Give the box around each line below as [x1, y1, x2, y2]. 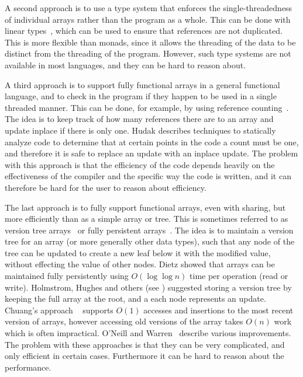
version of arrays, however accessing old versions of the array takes [5, 315, 243, 327]
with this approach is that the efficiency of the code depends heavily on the [5, 158, 275, 170]
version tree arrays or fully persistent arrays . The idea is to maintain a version [5, 224, 294, 236]
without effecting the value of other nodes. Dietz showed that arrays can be [5, 258, 275, 270]
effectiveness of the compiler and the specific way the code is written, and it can [5, 170, 291, 182]
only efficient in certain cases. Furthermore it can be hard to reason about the [5, 350, 284, 362]
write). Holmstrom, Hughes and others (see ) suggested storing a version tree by [5, 281, 292, 293]
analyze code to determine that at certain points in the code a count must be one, [5, 135, 299, 148]
